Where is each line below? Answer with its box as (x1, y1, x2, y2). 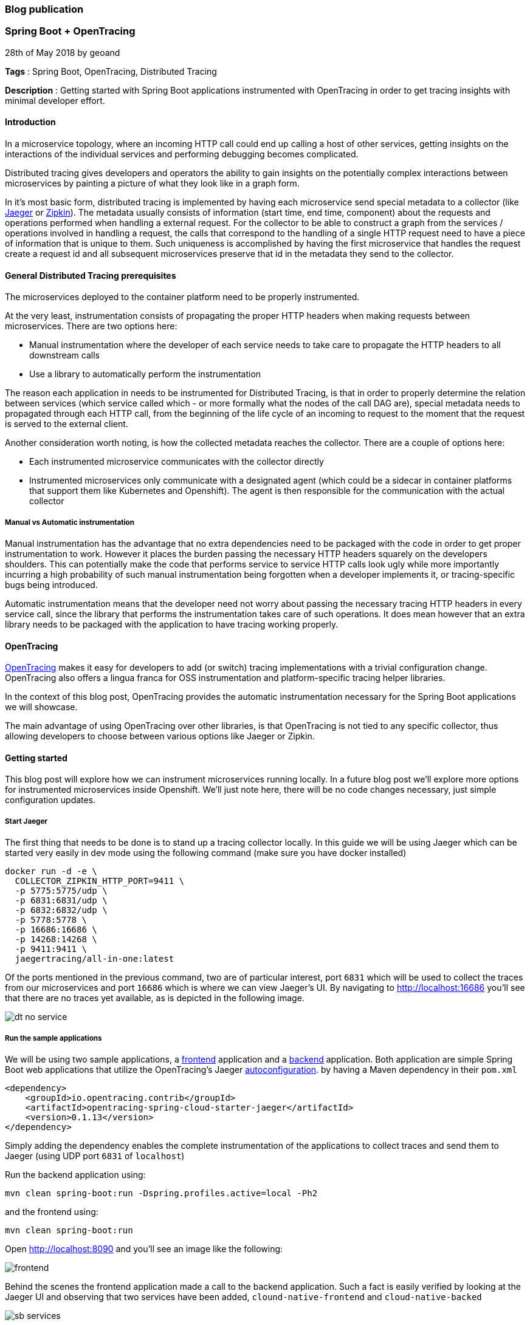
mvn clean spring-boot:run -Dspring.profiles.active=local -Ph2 (5, 1188, 318, 1198)
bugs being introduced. (5, 579, 98, 590)
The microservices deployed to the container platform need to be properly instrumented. (5, 292, 360, 303)
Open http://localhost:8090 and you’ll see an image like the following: (5, 1243, 283, 1254)
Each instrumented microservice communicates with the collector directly (29, 456, 324, 467)
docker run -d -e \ (5, 866, 97, 877)
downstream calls (29, 350, 100, 361)
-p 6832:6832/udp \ (15, 905, 108, 916)
